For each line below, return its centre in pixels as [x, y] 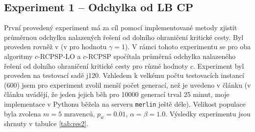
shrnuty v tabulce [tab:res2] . [46, 123]
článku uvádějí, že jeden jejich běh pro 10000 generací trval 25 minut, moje [117, 94]
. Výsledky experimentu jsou [208, 113]
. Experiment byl [219, 66]
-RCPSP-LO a [59, 56]
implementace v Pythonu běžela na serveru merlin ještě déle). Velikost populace [125, 104]
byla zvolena [23, 113]
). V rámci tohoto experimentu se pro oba [188, 47]
